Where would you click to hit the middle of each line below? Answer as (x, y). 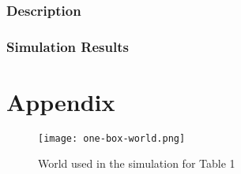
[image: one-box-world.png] (112, 138)
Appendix (61, 101)
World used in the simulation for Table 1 (137, 163)
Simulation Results (68, 46)
